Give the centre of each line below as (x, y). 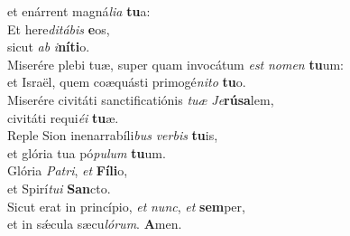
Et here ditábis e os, (59, 28)
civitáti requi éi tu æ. (63, 117)
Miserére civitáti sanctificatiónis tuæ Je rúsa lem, (141, 99)
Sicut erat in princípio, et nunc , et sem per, (126, 206)
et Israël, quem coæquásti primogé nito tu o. (127, 82)
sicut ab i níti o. (49, 47)
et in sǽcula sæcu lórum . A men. (95, 224)
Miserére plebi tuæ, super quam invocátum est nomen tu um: (175, 64)
